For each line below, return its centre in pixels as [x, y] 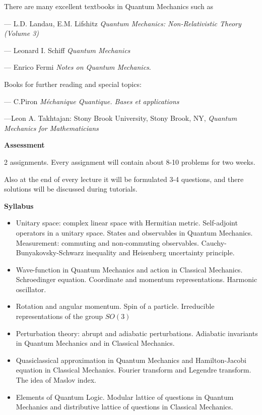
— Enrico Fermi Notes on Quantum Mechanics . [78, 67]
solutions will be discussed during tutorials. [71, 189]
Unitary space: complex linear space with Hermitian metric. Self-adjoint [127, 223]
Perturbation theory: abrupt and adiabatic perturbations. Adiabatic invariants [137, 333]
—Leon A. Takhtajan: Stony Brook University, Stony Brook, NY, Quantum [121, 118]
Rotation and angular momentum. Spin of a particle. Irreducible [115, 306]
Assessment [24, 145]
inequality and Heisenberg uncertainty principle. [160, 252]
